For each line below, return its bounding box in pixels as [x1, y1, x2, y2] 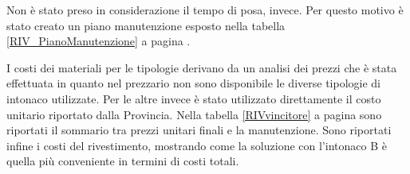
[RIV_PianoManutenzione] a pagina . [6, 33, 191, 49]
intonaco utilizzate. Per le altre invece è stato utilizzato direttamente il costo [6, 90, 381, 106]
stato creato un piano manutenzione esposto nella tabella [6, 17, 286, 33]
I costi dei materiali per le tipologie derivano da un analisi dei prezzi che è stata [6, 59, 397, 75]
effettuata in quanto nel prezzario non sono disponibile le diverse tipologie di [6, 75, 380, 91]
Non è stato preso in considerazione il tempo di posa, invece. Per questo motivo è [6, 2, 404, 17]
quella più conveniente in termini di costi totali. [6, 153, 239, 169]
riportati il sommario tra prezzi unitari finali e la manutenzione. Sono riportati [6, 122, 392, 138]
